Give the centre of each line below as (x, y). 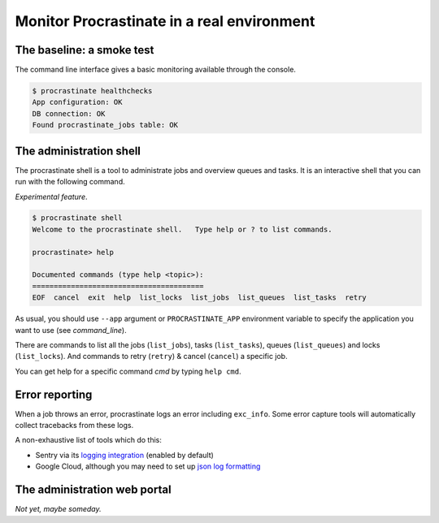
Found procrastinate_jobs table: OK (105, 125)
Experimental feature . (51, 197)
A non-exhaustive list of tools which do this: (89, 440)
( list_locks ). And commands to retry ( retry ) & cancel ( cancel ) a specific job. (151, 357)
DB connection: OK (69, 113)
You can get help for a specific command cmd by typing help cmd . (128, 371)
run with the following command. (70, 182)
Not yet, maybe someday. (58, 509)
